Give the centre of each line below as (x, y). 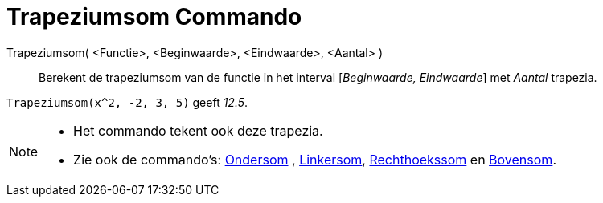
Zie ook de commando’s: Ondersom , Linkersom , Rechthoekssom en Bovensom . (315, 159)
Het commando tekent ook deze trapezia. (198, 130)
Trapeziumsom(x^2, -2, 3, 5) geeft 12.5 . (127, 102)
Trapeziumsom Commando (154, 17)
